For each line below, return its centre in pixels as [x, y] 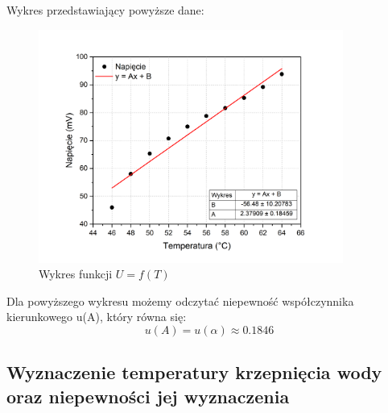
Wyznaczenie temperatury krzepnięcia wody [194, 372]
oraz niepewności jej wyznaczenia [148, 396]
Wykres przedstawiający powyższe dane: [105, 10]
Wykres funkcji [76, 274]
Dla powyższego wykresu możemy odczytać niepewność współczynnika [180, 300]
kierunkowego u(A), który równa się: [97, 317]
